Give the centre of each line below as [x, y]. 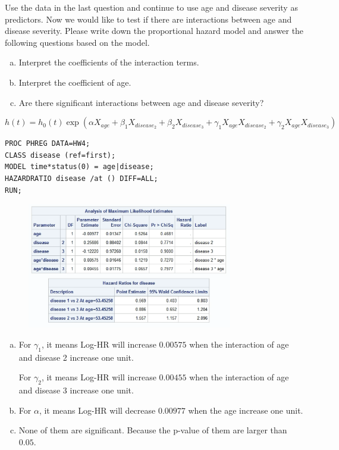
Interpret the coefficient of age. [75, 82]
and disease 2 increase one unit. [76, 357]
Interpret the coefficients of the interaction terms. [109, 62]
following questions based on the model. [77, 42]
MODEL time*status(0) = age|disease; [79, 167]
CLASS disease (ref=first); [60, 155]
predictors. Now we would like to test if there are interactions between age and [148, 19]
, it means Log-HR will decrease [97, 410]
